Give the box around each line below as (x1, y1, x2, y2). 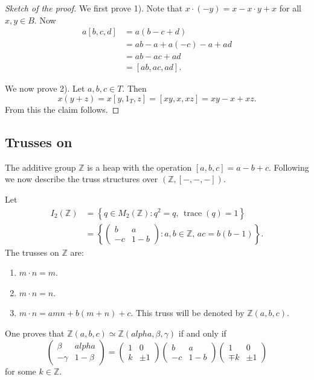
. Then (122, 82, 147, 95)
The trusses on (5, 245, 59, 258)
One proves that (5, 326, 65, 339)
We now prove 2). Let (5, 82, 85, 95)
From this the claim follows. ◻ (5, 103, 120, 115)
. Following (269, 160, 309, 173)
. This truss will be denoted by (130, 306, 245, 319)
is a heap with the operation (87, 160, 192, 173)
